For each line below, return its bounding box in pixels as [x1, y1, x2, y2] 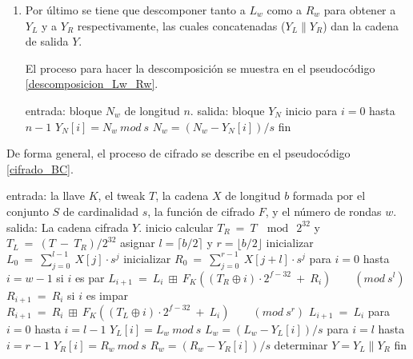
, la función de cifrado [147, 202, 255, 219]
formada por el [292, 187, 366, 204]
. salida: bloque [190, 102, 265, 118]
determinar [274, 336, 328, 353]
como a [267, 2, 302, 18]
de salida [25, 33, 69, 50]
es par [74, 269, 105, 285]
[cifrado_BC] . [6, 160, 74, 177]
